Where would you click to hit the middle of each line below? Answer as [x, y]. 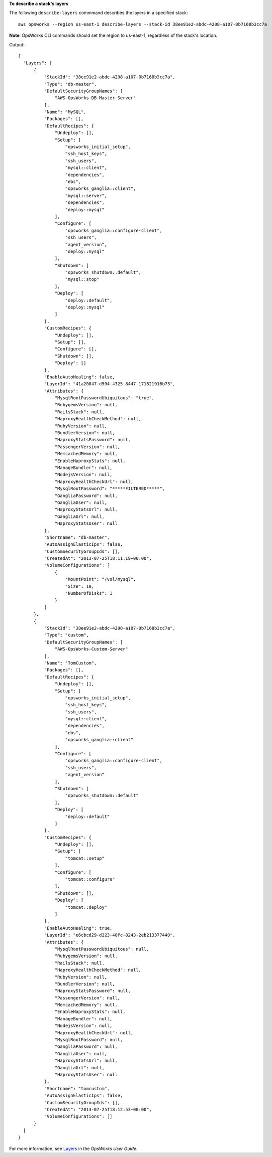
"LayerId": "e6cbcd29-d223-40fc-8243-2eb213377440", [110, 935]
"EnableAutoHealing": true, [78, 928]
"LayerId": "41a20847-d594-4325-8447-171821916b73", [110, 384]
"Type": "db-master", [70, 84]
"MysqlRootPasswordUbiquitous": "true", [105, 398]
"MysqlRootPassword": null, [89, 1040]
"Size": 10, [80, 586]
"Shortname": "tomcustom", [77, 1088]
